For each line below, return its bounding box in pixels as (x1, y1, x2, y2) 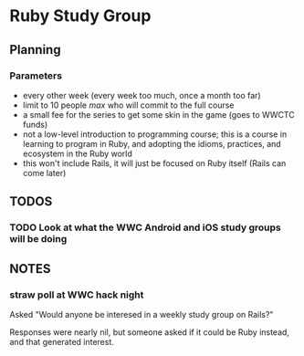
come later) (22, 167, 67, 178)
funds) (22, 119, 48, 130)
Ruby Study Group (9, 5, 152, 26)
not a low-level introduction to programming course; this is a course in (22, 129, 288, 140)
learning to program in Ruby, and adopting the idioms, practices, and (22, 138, 281, 149)
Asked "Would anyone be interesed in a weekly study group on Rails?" (9, 309, 274, 319)
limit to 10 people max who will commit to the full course (22, 99, 235, 110)
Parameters (9, 69, 62, 82)
